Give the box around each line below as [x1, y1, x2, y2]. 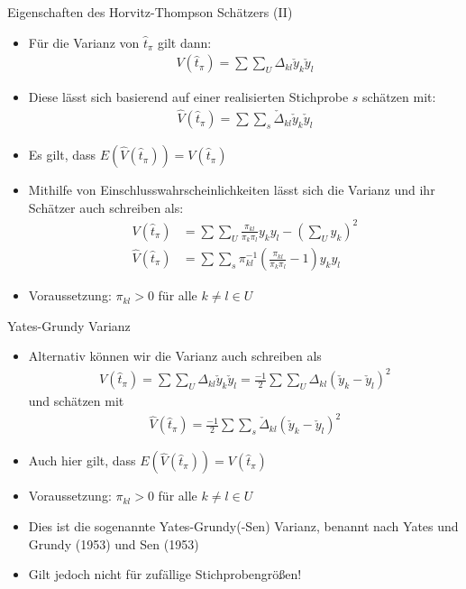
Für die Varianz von [28, 32, 140, 51]
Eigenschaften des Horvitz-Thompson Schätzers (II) [7, 3, 293, 21]
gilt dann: [158, 32, 212, 51]
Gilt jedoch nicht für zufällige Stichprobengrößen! [28, 565, 302, 584]
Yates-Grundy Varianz [7, 316, 131, 335]
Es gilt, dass [28, 145, 96, 164]
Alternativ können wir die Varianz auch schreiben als [28, 346, 322, 365]
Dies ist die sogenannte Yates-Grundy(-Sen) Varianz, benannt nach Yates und [28, 517, 459, 536]
